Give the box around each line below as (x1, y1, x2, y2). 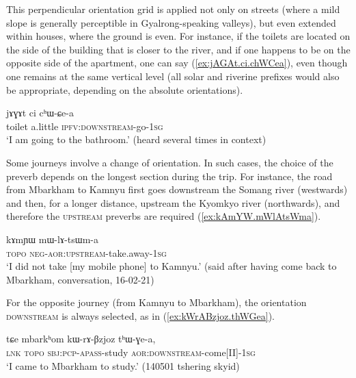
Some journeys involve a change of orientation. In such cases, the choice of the (6, 155, 333, 169)
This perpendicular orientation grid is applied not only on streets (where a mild (6, 2, 340, 16)
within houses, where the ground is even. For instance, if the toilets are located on (6, 29, 351, 43)
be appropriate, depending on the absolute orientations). (6, 82, 243, 97)
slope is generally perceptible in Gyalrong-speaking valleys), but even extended (6, 15, 336, 29)
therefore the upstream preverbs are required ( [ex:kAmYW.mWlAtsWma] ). (6, 209, 321, 223)
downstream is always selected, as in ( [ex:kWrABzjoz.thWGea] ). (6, 308, 275, 323)
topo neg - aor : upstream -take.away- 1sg (6, 245, 167, 260)
